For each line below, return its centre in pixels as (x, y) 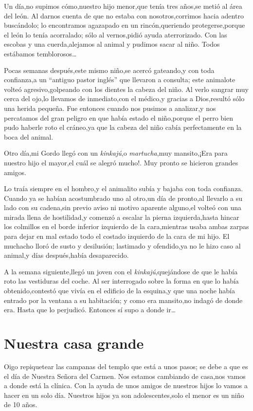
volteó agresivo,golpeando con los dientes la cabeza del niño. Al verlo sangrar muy (126, 89)
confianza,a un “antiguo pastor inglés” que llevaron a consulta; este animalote (120, 80)
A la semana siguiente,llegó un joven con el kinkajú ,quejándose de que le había (121, 271)
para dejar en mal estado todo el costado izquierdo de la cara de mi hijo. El (117, 236)
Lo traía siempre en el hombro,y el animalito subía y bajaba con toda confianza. (124, 188)
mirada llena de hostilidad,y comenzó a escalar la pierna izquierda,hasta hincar (122, 217)
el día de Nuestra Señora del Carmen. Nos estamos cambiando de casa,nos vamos (125, 376)
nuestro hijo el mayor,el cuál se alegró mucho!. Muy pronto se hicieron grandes (121, 162)
